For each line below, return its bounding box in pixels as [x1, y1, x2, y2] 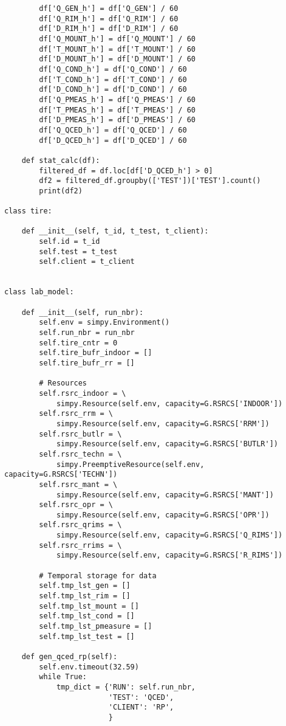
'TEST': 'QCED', [108, 693, 174, 702]
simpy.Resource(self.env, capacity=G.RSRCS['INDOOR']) [56, 399, 283, 408]
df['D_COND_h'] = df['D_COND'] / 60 [39, 85, 187, 94]
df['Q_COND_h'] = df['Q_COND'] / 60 [39, 64, 187, 74]
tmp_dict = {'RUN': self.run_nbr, [56, 682, 196, 691]
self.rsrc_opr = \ [39, 500, 113, 510]
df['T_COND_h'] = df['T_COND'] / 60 [39, 75, 187, 84]
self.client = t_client [39, 257, 135, 266]
